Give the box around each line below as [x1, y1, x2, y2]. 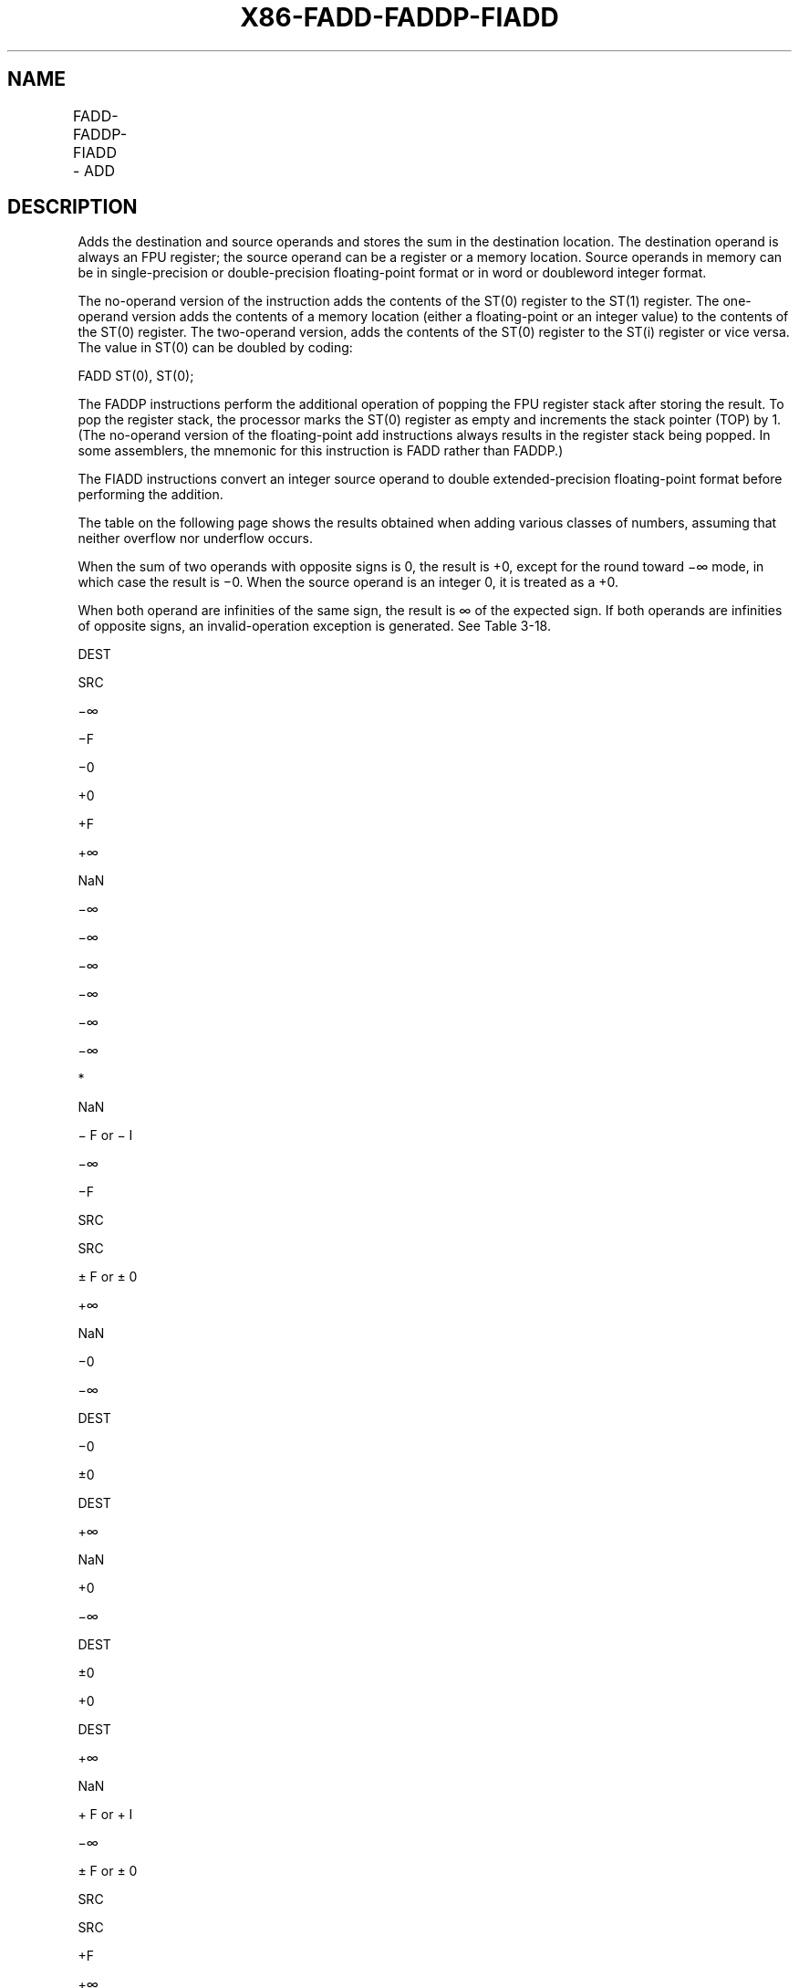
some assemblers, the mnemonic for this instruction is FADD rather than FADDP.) [78, 443, 564, 459]
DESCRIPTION [7, 195, 138, 219]
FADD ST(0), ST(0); [78, 368, 194, 384]
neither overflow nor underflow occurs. [78, 530, 314, 547]
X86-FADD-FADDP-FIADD [240, 2, 559, 33]
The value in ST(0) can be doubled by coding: [78, 340, 353, 356]
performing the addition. [78, 487, 223, 503]
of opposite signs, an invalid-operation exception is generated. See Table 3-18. [78, 618, 551, 634]
